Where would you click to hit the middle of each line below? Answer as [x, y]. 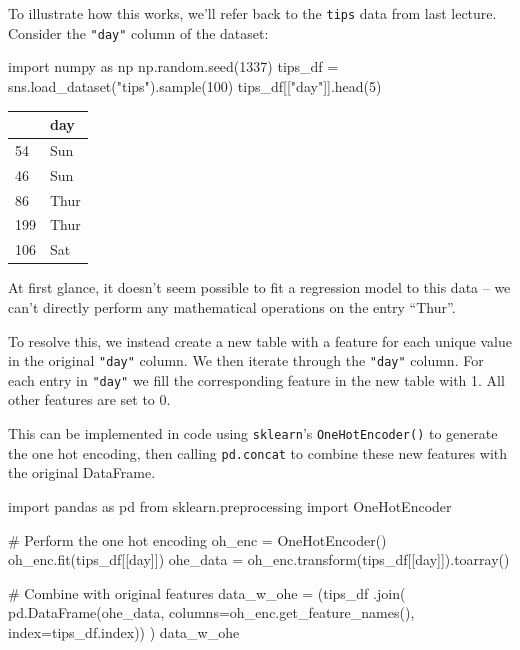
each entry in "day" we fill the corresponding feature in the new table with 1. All [256, 379]
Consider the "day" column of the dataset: [138, 32]
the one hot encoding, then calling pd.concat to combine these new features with [257, 452]
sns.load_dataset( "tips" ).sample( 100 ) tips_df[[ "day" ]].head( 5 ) [195, 85]
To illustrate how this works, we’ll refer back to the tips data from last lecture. [252, 13]
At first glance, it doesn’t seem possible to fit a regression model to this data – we [259, 287]
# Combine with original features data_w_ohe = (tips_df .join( [207, 592]
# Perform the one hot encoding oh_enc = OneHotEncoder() [197, 539]
